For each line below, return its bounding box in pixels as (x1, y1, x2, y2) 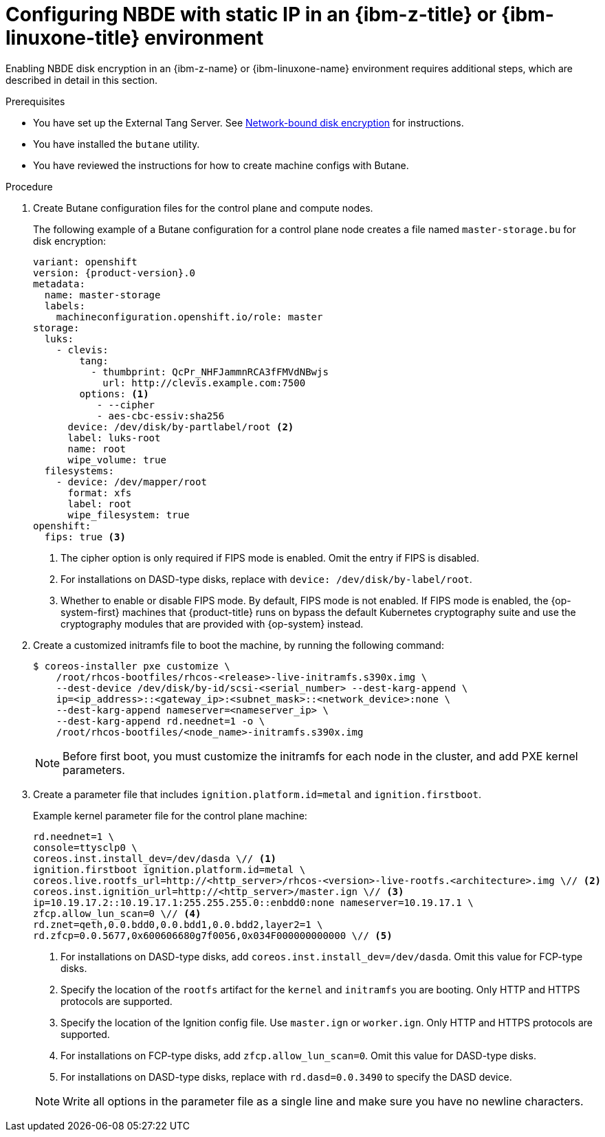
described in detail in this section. (5, 74, 158, 86)
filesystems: (44, 465, 115, 476)
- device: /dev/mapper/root (56, 476, 207, 487)
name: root (67, 443, 126, 454)
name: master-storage (44, 289, 161, 300)
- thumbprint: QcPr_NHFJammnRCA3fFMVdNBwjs (91, 366, 329, 377)
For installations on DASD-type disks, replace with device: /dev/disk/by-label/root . (60, 573, 472, 585)
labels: (44, 300, 85, 311)
